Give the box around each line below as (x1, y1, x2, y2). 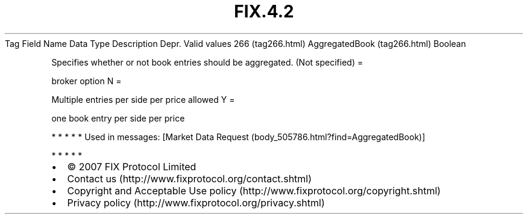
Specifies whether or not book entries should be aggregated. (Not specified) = (51, 57, 363, 67)
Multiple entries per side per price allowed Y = (51, 94, 235, 105)
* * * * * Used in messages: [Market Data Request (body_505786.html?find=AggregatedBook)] (51, 131, 426, 142)
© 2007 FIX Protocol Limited (67, 160, 196, 173)
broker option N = (51, 75, 122, 86)
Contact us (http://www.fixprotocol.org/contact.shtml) (67, 172, 312, 185)
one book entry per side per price (51, 113, 185, 123)
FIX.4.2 (234, 1, 294, 22)
